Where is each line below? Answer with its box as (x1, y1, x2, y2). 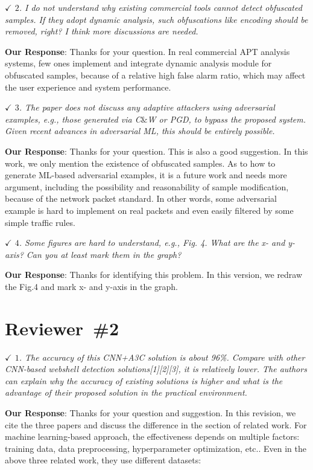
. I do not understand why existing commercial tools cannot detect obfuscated (19, 1, 302, 13)
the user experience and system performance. (5, 80, 171, 93)
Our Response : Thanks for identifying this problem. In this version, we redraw (5, 268, 303, 281)
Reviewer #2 (5, 315, 119, 340)
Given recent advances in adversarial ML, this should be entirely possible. (5, 124, 275, 137)
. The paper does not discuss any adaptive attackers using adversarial (19, 101, 275, 114)
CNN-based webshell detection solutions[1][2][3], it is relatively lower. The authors (5, 362, 307, 375)
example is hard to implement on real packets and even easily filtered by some (5, 204, 294, 216)
